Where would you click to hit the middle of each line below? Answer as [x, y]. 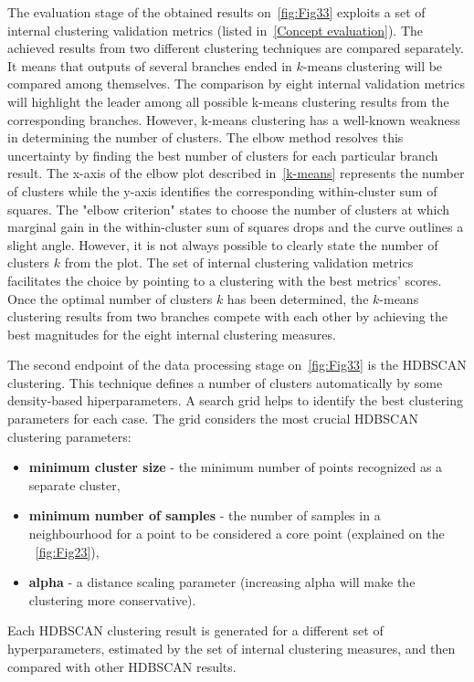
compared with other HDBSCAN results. [122, 666]
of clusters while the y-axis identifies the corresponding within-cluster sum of [222, 190]
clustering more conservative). [112, 599]
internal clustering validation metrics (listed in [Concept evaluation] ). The [215, 30]
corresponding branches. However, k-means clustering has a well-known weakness [234, 119]
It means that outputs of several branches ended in [150, 65]
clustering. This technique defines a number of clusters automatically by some [225, 382]
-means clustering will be [373, 65]
